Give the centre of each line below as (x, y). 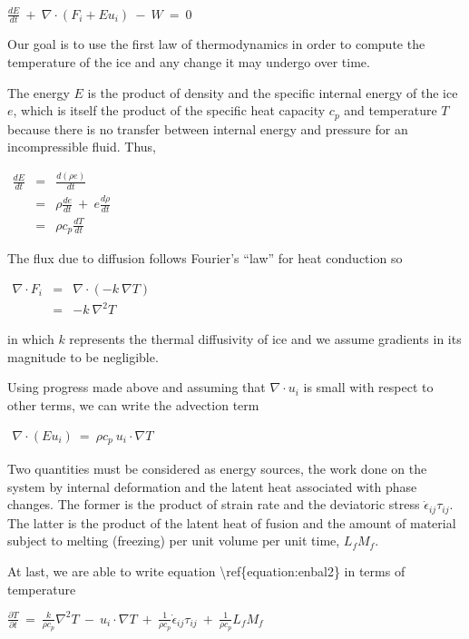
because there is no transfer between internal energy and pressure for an (208, 128)
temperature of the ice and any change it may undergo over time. (189, 61)
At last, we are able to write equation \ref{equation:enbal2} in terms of (206, 570)
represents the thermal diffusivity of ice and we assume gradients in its (265, 339)
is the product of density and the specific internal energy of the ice (273, 92)
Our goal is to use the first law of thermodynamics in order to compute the (216, 44)
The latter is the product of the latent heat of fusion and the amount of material (232, 522)
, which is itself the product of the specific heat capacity (169, 110)
